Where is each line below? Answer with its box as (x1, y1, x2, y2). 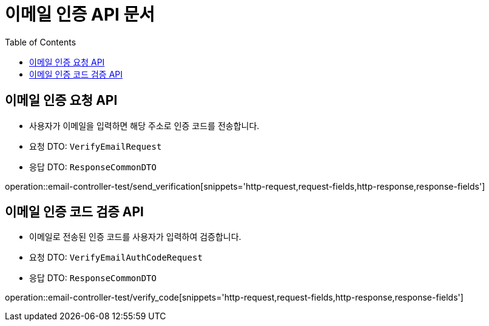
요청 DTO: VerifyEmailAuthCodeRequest (29, 252, 203, 263)
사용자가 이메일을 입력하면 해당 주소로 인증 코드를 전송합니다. (29, 120, 260, 131)
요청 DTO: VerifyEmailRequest (29, 141, 162, 151)
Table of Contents (5, 36, 76, 47)
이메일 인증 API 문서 (5, 4, 155, 25)
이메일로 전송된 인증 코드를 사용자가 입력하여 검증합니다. (29, 231, 241, 242)
